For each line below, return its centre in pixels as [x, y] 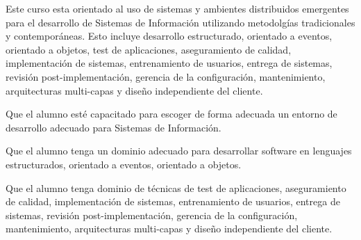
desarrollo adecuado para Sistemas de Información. [114, 127]
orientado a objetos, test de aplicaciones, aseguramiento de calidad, [149, 49]
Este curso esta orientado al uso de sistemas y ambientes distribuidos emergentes [177, 8]
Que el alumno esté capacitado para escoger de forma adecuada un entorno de [171, 114]
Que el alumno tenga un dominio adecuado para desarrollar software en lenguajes [179, 151]
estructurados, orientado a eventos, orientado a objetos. [124, 164]
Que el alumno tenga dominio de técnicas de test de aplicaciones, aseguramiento [176, 187]
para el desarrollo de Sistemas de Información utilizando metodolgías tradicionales [180, 22]
